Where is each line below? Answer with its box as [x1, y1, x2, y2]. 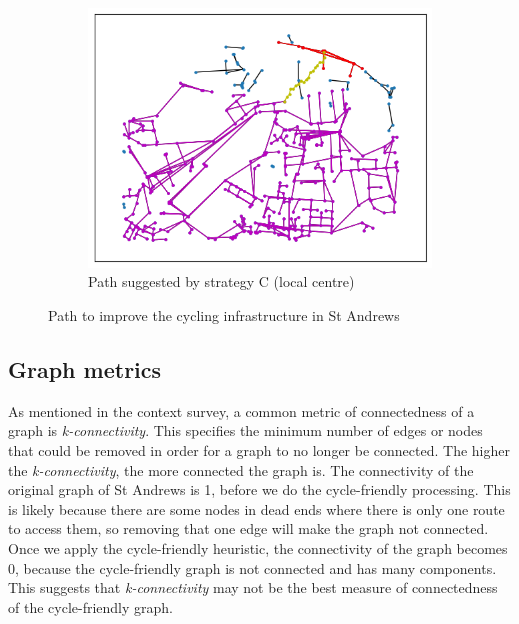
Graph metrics [8, 354, 162, 384]
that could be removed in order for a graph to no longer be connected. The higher [8, 440, 510, 460]
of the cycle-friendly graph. [8, 596, 173, 617]
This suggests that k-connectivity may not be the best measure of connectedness [8, 577, 498, 598]
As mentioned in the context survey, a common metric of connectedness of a [8, 400, 475, 421]
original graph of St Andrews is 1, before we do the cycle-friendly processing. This [8, 479, 511, 500]
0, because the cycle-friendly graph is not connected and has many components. [8, 557, 497, 578]
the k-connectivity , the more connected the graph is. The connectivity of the [8, 459, 474, 480]
